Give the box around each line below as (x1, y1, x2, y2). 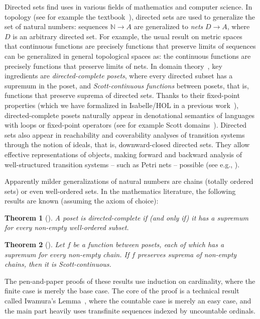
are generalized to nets (134, 21, 203, 32)
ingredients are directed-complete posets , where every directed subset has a (5, 70, 233, 81)
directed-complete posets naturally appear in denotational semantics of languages (5, 110, 254, 120)
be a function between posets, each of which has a (73, 239, 224, 250)
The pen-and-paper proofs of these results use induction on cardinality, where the (5, 275, 255, 286)
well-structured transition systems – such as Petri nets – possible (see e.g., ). (5, 159, 240, 169)
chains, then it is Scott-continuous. (5, 259, 111, 269)
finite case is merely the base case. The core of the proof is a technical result (5, 285, 239, 296)
